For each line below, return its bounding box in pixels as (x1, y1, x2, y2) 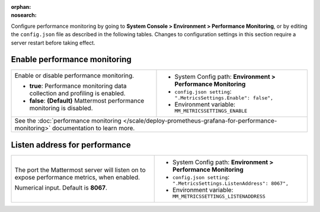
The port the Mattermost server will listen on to (14, 166, 146, 174)
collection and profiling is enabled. (29, 89, 126, 98)
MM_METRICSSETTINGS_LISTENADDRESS (172, 193, 266, 200)
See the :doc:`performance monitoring (14, 117, 121, 125)
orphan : (11, 4, 31, 10)
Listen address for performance (11, 140, 131, 150)
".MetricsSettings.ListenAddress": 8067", (172, 180, 289, 187)
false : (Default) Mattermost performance (29, 97, 145, 105)
